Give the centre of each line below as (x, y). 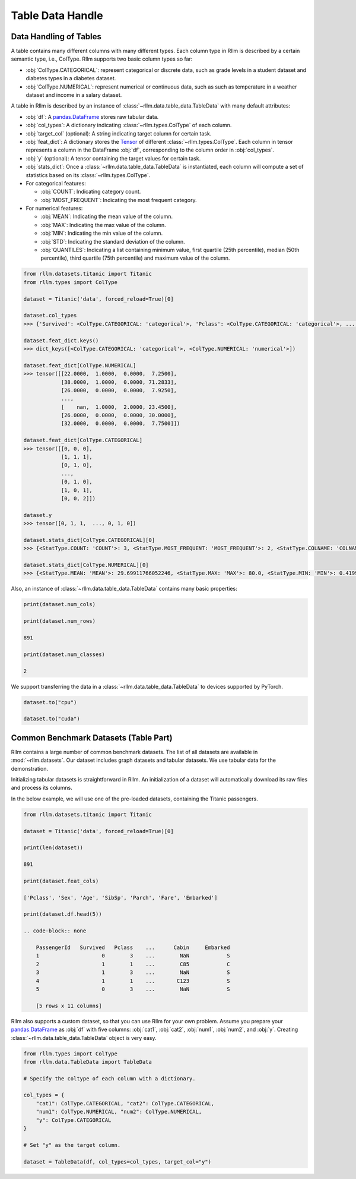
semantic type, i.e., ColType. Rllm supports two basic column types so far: (102, 59)
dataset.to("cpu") (50, 702)
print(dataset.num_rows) (60, 621)
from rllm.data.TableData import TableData (88, 1062)
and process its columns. (42, 788)
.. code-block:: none (55, 931)
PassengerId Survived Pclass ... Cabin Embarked (133, 948)
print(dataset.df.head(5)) (63, 914)
